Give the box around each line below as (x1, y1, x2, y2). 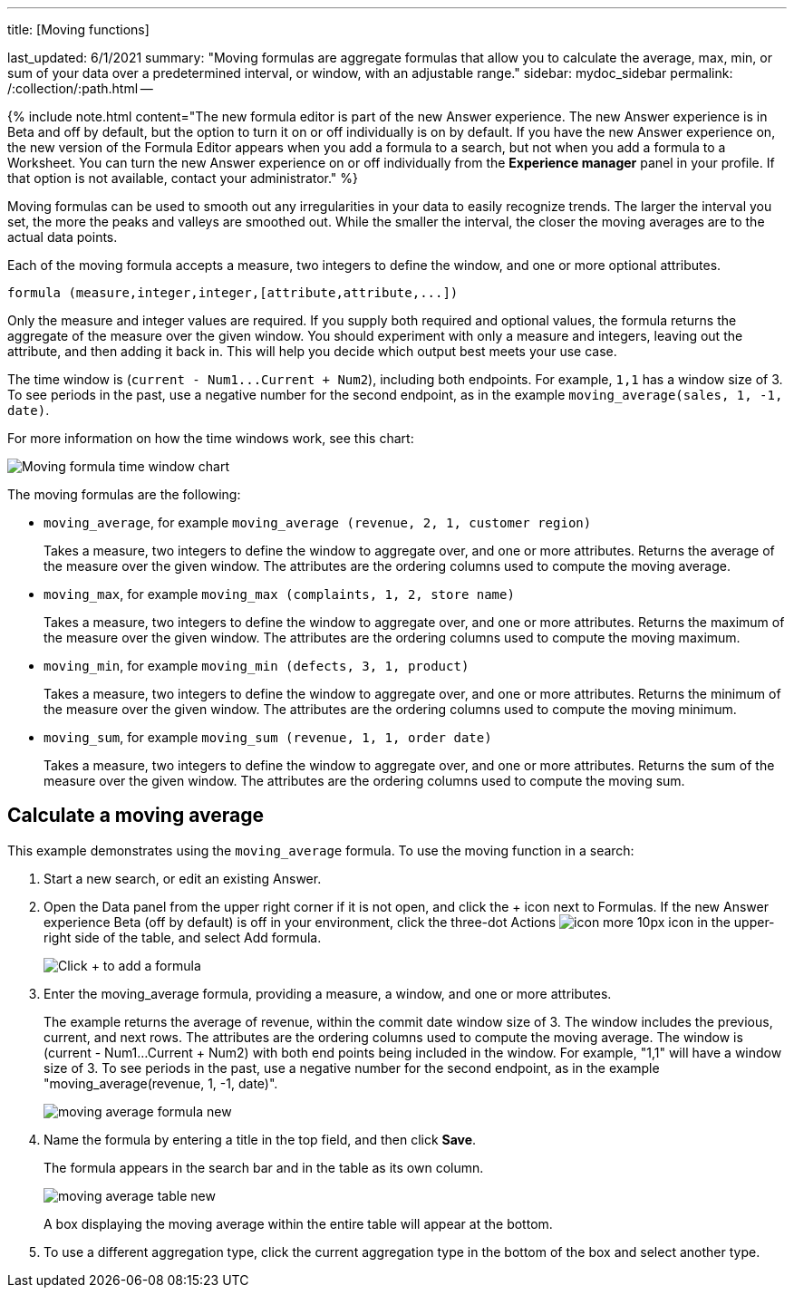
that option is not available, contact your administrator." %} (7, 170, 359, 186)
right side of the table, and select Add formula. (44, 929, 322, 945)
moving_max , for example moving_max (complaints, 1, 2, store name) (44, 586, 515, 602)
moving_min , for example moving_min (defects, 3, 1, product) (44, 658, 470, 673)
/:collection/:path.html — (7, 81, 153, 96)
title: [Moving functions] (7, 22, 150, 37)
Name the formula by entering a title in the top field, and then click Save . (44, 1131, 477, 1147)
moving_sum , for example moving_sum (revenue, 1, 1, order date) (44, 730, 492, 745)
